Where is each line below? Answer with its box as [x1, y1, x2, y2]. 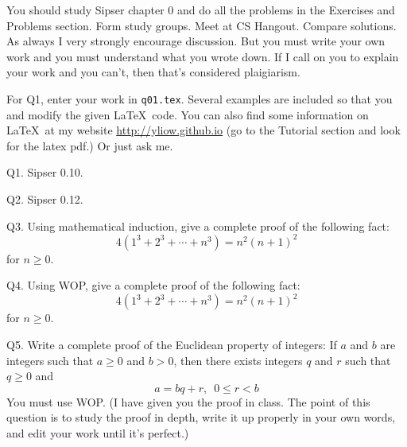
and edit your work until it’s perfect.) [6, 424, 189, 441]
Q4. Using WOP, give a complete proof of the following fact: [6, 277, 300, 293]
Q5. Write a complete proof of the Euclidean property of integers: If [6, 336, 337, 352]
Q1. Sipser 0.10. [6, 164, 83, 181]
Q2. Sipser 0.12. [6, 191, 83, 207]
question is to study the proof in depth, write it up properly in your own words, [6, 409, 396, 426]
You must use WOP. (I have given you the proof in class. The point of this [6, 393, 370, 410]
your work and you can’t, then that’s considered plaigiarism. [6, 64, 300, 80]
